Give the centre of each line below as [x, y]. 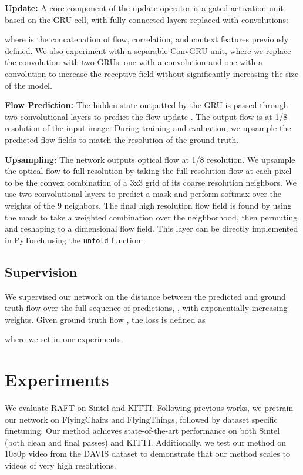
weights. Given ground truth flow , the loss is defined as [105, 319]
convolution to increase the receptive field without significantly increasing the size [152, 73]
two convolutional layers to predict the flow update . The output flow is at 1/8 [146, 116]
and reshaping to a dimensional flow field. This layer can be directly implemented [151, 228]
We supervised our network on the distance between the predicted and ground [145, 296]
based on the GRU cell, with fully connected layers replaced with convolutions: [147, 19]
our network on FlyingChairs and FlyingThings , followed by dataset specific [141, 419]
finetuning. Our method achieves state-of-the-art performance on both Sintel [142, 431]
